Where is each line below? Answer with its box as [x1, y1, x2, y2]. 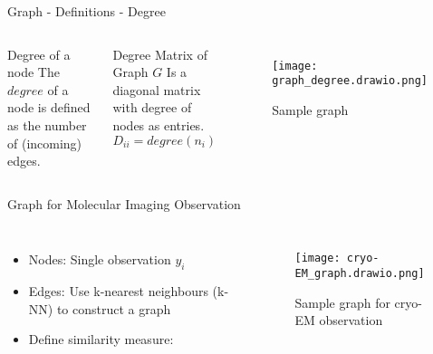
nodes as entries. [112, 115, 205, 134]
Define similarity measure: [28, 330, 174, 349]
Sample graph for [294, 292, 390, 311]
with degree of [112, 98, 192, 117]
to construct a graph [56, 299, 171, 318]
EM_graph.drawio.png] [294, 267, 425, 280]
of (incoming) [7, 133, 82, 152]
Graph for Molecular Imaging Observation [7, 194, 241, 213]
